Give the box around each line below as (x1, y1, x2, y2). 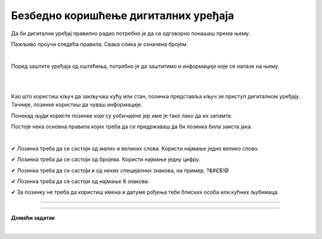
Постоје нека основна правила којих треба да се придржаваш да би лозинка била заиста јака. (11, 123, 253, 131)
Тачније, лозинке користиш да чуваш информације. (11, 101, 143, 108)
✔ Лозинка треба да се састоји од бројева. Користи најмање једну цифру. (11, 156, 200, 163)
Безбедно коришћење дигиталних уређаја (11, 9, 234, 22)
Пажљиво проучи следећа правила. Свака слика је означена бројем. (11, 41, 188, 48)
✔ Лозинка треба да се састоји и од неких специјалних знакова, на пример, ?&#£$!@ (11, 167, 230, 174)
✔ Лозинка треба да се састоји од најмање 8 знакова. (11, 178, 150, 185)
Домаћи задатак (11, 214, 55, 221)
